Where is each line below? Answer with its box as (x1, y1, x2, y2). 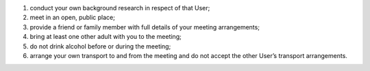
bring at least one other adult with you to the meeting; (29, 33, 182, 41)
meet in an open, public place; (29, 14, 116, 22)
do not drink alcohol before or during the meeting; (29, 42, 171, 51)
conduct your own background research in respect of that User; (29, 4, 210, 12)
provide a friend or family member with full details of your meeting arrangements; (29, 23, 260, 31)
